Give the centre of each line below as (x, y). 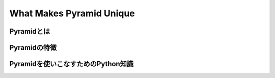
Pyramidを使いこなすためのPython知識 (72, 64)
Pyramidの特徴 (33, 48)
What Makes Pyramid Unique (72, 13)
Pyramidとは (30, 31)
